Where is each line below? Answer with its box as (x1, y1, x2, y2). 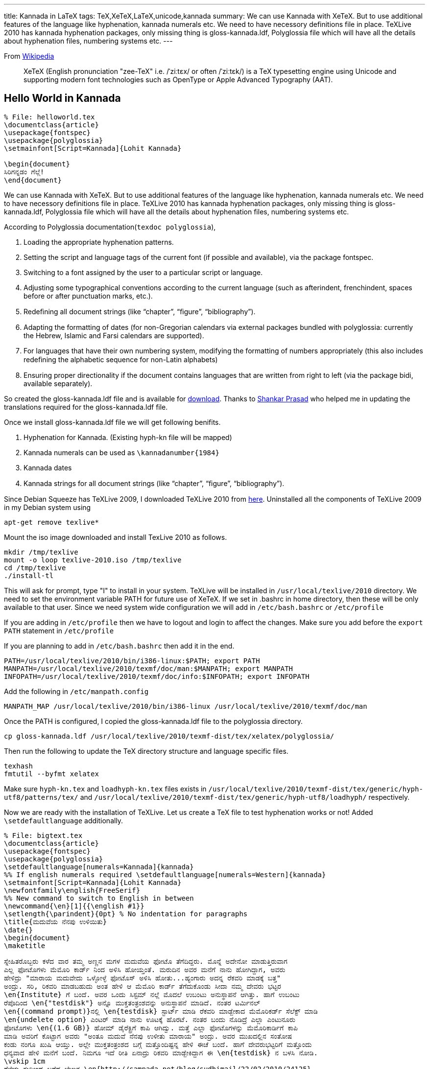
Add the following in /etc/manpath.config (4, 687, 149, 696)
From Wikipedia (4, 52, 54, 60)
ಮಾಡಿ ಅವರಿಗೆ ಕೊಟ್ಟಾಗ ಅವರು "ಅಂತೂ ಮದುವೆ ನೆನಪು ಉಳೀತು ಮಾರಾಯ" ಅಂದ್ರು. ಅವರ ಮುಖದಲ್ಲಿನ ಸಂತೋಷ (4, 1032, 292, 1040)
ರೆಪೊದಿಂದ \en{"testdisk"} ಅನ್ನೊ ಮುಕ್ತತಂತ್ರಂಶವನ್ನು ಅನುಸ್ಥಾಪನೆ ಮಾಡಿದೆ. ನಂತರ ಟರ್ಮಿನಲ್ (4, 999, 261, 1007)
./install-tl (4, 571, 54, 580)
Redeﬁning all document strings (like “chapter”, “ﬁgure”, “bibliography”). (24, 307, 256, 316)
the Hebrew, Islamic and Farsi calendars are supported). (24, 331, 204, 340)
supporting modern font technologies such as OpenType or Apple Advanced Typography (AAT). (24, 75, 333, 84)
